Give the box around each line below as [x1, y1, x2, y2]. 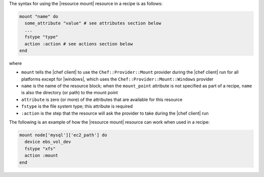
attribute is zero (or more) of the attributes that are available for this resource [21, 97, 183, 102]
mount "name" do [19, 14, 59, 19]
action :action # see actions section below [24, 41, 133, 46]
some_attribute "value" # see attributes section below [24, 20, 161, 26]
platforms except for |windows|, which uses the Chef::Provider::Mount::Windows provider [21, 76, 214, 82]
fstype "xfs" [24, 146, 56, 151]
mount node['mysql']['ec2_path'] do [19, 132, 108, 138]
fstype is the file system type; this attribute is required [21, 103, 133, 109]
